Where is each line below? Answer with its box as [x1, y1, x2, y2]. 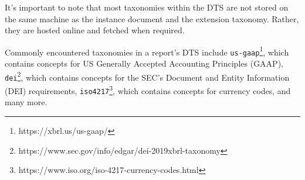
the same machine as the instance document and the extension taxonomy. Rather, [5, 12, 299, 25]
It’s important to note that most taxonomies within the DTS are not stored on [5, 1, 289, 13]
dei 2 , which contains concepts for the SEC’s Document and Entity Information [5, 69, 290, 83]
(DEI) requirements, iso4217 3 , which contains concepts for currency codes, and [5, 83, 291, 96]
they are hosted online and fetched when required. [5, 24, 185, 36]
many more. [5, 96, 48, 108]
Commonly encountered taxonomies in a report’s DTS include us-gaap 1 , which [5, 44, 289, 58]
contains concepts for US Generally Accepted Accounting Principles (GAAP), [5, 57, 283, 70]
